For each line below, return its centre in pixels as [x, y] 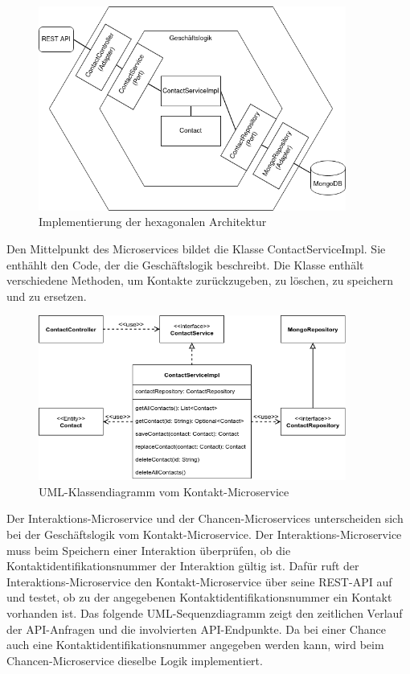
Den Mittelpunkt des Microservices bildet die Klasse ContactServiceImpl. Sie [196, 248]
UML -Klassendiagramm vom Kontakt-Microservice [164, 491]
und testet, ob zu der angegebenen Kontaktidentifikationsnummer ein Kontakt [199, 597]
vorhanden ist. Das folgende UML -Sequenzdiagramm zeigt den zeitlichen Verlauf [205, 612]
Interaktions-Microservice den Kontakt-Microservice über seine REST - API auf [199, 581]
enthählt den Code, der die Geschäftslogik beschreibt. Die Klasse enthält [185, 264]
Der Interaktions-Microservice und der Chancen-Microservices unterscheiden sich [205, 518]
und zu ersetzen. [47, 296]
